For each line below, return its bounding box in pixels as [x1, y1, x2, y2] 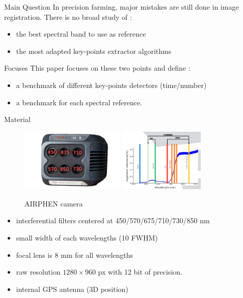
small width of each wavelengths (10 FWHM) [16, 232, 158, 243]
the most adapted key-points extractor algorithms [16, 45, 172, 56]
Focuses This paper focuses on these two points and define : [4, 63, 191, 73]
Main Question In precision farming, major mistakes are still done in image [4, 2, 239, 12]
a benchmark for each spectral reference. [16, 97, 142, 107]
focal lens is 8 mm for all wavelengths [16, 249, 133, 260]
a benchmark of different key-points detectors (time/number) [16, 79, 207, 90]
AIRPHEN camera [24, 198, 83, 208]
